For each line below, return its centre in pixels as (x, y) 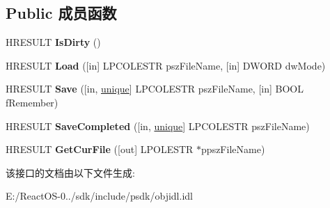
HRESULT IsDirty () (53, 42)
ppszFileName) (233, 149)
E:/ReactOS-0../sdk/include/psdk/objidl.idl (99, 196)
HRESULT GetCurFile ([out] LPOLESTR (100, 149)
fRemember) (32, 102)
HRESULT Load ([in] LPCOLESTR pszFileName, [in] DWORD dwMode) (166, 65)
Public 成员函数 (61, 13)
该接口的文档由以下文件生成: (70, 172)
